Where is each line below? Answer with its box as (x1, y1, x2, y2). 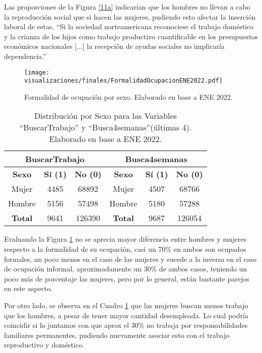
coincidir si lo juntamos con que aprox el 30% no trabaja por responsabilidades (4, 320, 248, 330)
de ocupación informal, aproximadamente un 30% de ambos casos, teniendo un (4, 263, 247, 274)
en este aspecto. (4, 283, 53, 294)
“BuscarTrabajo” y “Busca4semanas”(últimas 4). (19, 121, 192, 133)
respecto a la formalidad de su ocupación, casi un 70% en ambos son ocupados (4, 244, 246, 254)
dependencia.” (4, 50, 46, 61)
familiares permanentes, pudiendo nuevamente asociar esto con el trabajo (4, 329, 230, 340)
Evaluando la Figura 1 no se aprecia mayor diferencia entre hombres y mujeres (4, 234, 247, 244)
